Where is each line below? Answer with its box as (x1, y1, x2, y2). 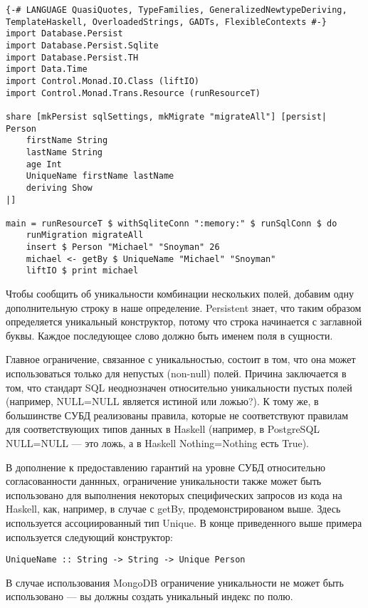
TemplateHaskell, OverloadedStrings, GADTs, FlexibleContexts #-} (6, 16, 327, 27)
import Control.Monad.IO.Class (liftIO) (6, 75, 200, 86)
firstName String (26, 135, 108, 146)
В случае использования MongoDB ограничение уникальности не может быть (6, 575, 344, 589)
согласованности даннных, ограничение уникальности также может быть (6, 473, 322, 488)
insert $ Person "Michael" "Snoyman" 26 (26, 242, 220, 253)
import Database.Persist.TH (6, 52, 139, 63)
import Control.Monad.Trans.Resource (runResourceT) (6, 88, 261, 98)
